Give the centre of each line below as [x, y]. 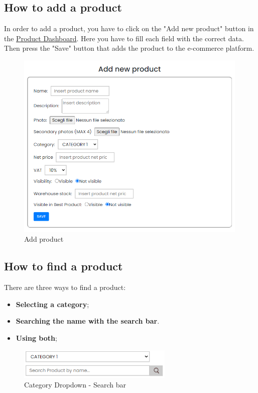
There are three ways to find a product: [65, 287]
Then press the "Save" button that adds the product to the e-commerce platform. [129, 48]
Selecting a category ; [52, 304]
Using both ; [36, 337]
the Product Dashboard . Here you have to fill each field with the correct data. [124, 38]
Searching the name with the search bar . [88, 321]
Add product [44, 239]
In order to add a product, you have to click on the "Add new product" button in [129, 28]
